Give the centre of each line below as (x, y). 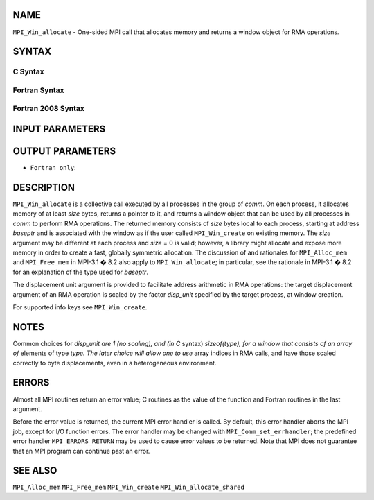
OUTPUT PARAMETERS (64, 152)
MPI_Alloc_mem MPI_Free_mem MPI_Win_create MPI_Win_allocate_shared (129, 488)
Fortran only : (53, 168)
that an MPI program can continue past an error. (81, 451)
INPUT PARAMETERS (59, 129)
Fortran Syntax (38, 90)
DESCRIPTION (44, 187)
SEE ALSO (35, 471)
